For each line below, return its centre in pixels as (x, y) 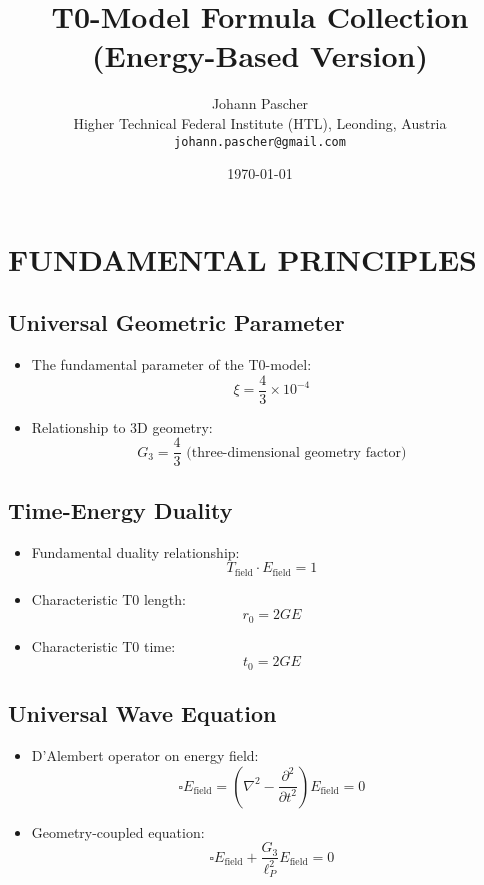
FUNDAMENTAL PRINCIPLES (242, 258)
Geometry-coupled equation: (118, 831)
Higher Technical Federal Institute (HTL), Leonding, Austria (260, 122)
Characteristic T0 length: (108, 598)
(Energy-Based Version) (260, 55)
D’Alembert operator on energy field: (145, 755)
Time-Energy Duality (120, 509)
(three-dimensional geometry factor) (296, 452)
